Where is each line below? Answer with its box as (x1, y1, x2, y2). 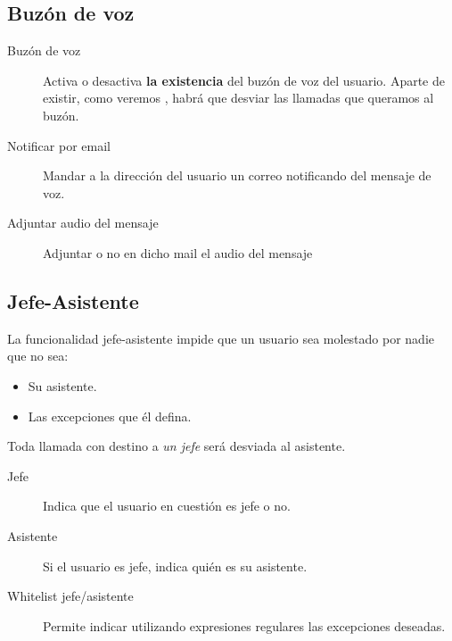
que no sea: (7, 346, 69, 365)
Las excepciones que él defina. (28, 406, 192, 425)
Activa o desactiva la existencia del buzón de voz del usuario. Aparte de (43, 71, 445, 89)
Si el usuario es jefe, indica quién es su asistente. (43, 556, 308, 575)
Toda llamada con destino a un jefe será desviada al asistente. (7, 437, 346, 455)
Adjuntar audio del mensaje (7, 213, 159, 232)
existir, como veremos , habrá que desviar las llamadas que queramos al (43, 88, 434, 107)
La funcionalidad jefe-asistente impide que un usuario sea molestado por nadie (7, 329, 435, 347)
